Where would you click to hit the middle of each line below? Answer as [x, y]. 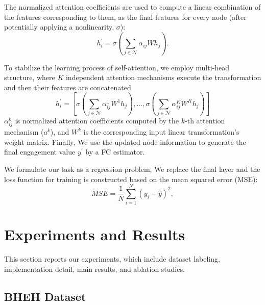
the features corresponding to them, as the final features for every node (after [125, 17]
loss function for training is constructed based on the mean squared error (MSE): [131, 179]
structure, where [30, 77]
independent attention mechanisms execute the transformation [163, 77]
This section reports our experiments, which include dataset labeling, [112, 259]
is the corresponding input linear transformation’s [161, 132]
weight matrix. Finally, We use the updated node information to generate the [125, 142]
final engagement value [40, 152]
